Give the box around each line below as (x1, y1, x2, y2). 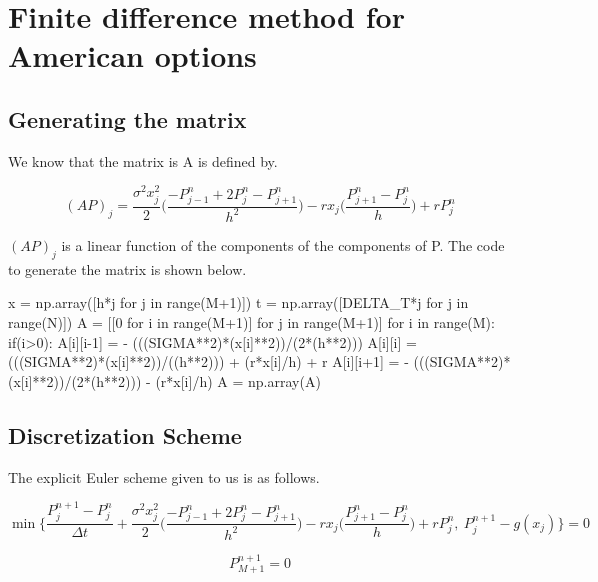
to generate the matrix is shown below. (8, 258, 247, 279)
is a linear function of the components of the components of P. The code (61, 234, 505, 255)
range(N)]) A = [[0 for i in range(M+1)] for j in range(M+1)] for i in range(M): (8, 311, 495, 332)
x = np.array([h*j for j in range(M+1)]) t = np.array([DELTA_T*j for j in (8, 292, 469, 313)
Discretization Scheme (8, 419, 242, 450)
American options (8, 35, 257, 76)
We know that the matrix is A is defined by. (8, 150, 278, 171)
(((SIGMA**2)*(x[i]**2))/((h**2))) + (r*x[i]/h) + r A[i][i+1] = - (8, 351, 409, 372)
